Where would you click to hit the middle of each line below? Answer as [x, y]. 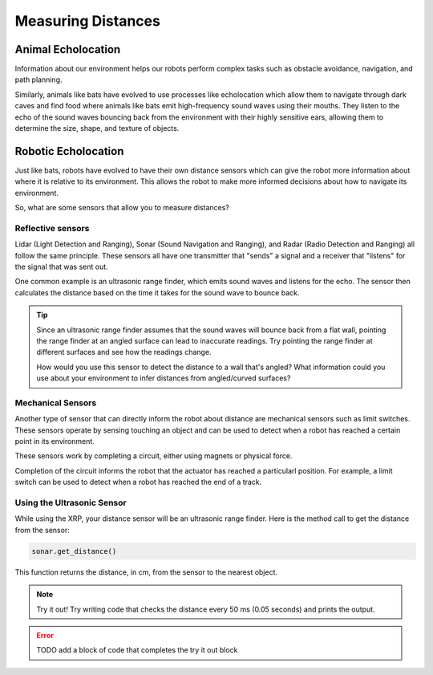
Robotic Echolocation [69, 151]
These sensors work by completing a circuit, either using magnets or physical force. [154, 456]
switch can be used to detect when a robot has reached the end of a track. [138, 482]
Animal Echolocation [68, 49]
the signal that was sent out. [61, 267]
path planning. [39, 79]
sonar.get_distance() [74, 551]
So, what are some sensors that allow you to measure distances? [122, 208]
